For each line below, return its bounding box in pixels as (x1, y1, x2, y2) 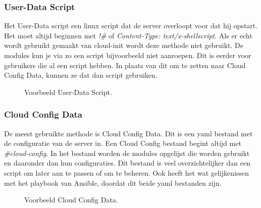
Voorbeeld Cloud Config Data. (24, 194, 118, 205)
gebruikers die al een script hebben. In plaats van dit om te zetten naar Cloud (4, 60, 246, 70)
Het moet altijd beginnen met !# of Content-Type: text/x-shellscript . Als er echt (4, 30, 252, 40)
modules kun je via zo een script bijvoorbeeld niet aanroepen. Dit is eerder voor (4, 50, 251, 60)
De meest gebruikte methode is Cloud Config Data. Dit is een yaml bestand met (4, 128, 253, 138)
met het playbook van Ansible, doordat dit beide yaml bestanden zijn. (4, 177, 222, 188)
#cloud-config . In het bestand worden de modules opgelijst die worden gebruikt (4, 147, 250, 158)
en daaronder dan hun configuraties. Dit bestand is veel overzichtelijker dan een (4, 158, 250, 168)
